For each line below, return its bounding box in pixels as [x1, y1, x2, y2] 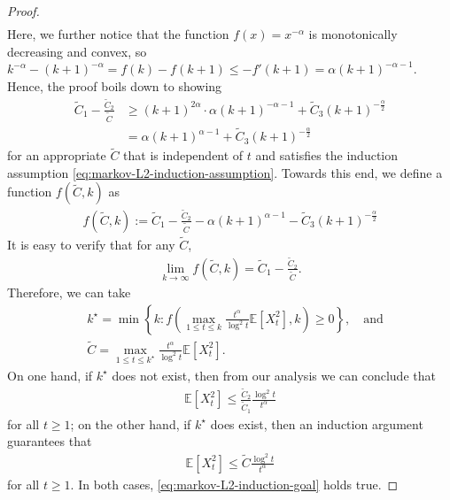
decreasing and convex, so [7, 42, 147, 60]
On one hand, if [7, 365, 93, 384]
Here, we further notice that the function [7, 25, 229, 43]
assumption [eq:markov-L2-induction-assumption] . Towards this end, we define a [7, 163, 443, 181]
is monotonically [308, 25, 398, 43]
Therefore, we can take [7, 282, 131, 301]
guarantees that [7, 432, 92, 450]
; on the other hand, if [70, 414, 191, 433]
